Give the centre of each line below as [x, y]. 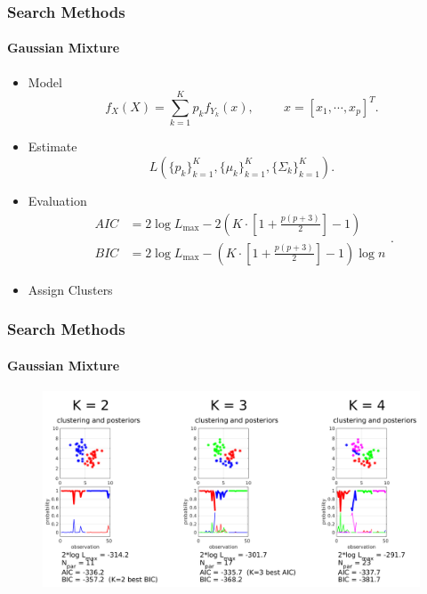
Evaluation [57, 200]
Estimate [52, 146]
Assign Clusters [70, 289]
